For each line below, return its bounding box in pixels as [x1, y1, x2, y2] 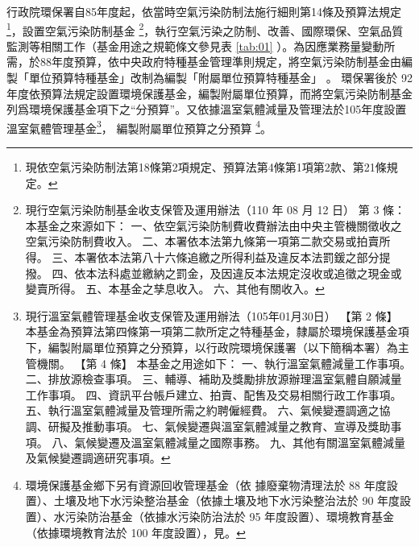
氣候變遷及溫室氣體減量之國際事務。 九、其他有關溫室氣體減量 [74, 433, 406, 450]
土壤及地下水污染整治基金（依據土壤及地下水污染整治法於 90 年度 [53, 492, 400, 509]
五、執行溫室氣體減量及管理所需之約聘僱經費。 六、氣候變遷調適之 [25, 402, 380, 419]
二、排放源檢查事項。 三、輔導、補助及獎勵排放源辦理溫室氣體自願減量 [25, 370, 402, 387]
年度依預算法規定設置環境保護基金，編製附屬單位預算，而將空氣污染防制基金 [6, 85, 413, 101]
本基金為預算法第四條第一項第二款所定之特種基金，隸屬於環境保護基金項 [25, 323, 409, 340]
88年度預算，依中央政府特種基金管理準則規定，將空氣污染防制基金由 [39, 53, 401, 70]
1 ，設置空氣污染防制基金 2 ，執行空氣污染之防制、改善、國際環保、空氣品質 [6, 19, 404, 39]
